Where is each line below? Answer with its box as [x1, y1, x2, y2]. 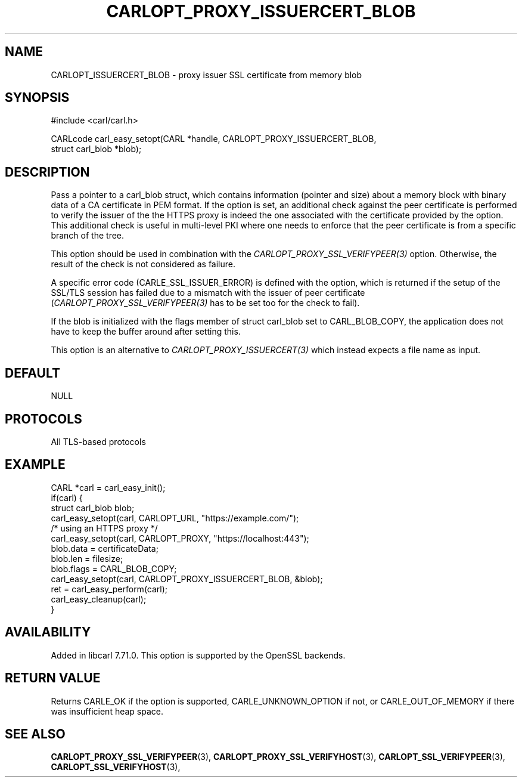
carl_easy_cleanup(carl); [51, 594, 147, 604]
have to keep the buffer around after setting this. [51, 326, 241, 337]
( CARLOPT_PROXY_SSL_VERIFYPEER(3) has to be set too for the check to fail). [51, 298, 360, 308]
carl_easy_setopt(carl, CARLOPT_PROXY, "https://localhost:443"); [51, 533, 309, 543]
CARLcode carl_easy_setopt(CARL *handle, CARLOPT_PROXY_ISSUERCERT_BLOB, [51, 134, 377, 144]
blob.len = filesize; [51, 553, 123, 564]
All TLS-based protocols [51, 436, 146, 447]
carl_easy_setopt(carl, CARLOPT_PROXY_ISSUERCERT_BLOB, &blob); [51, 573, 323, 584]
